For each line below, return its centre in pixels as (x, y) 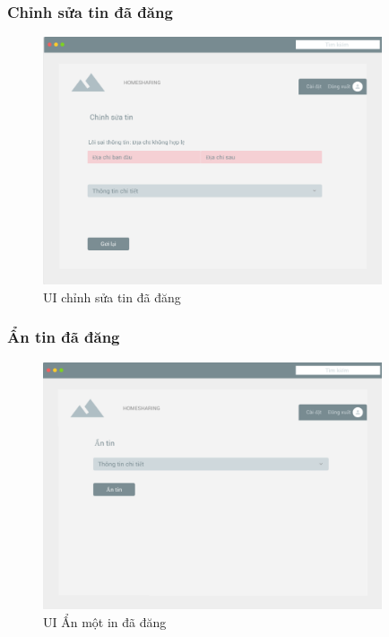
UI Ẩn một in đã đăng (105, 622)
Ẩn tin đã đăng (64, 337)
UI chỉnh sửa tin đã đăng (112, 297)
